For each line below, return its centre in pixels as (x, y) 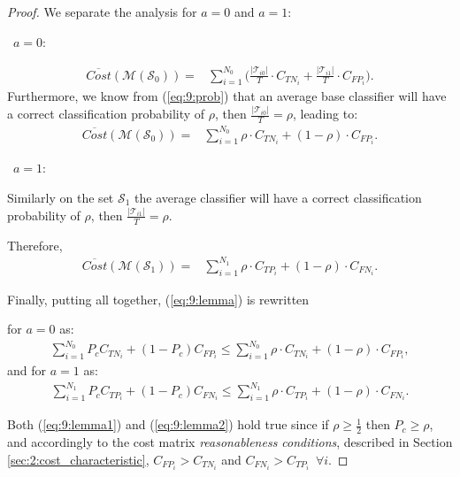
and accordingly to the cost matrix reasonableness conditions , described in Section (230, 441)
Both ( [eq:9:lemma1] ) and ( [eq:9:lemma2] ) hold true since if (168, 424)
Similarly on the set (61, 197)
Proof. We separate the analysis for (102, 12)
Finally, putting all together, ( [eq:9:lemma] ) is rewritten (158, 299)
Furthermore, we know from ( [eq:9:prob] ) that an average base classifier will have (227, 96)
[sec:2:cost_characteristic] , (78, 459)
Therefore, (35, 245)
